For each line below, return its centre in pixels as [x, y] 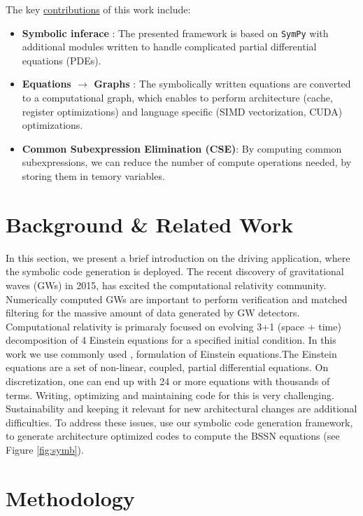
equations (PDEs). [62, 60]
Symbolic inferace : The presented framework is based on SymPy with [175, 33]
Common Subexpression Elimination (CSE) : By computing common [182, 148]
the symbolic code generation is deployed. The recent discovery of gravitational [175, 271]
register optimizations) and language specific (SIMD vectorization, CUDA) [182, 111]
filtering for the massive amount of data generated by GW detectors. [153, 313]
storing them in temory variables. [93, 176]
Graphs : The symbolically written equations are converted [222, 84]
